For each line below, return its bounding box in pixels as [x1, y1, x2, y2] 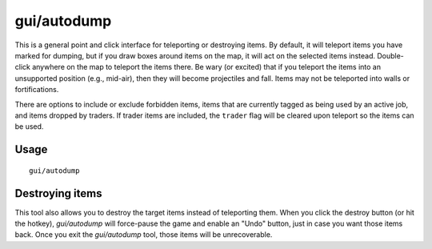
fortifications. [14, 85, 59, 94]
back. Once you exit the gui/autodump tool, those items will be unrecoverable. [14, 230, 273, 239]
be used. [14, 122, 44, 131]
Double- [377, 50, 404, 60]
